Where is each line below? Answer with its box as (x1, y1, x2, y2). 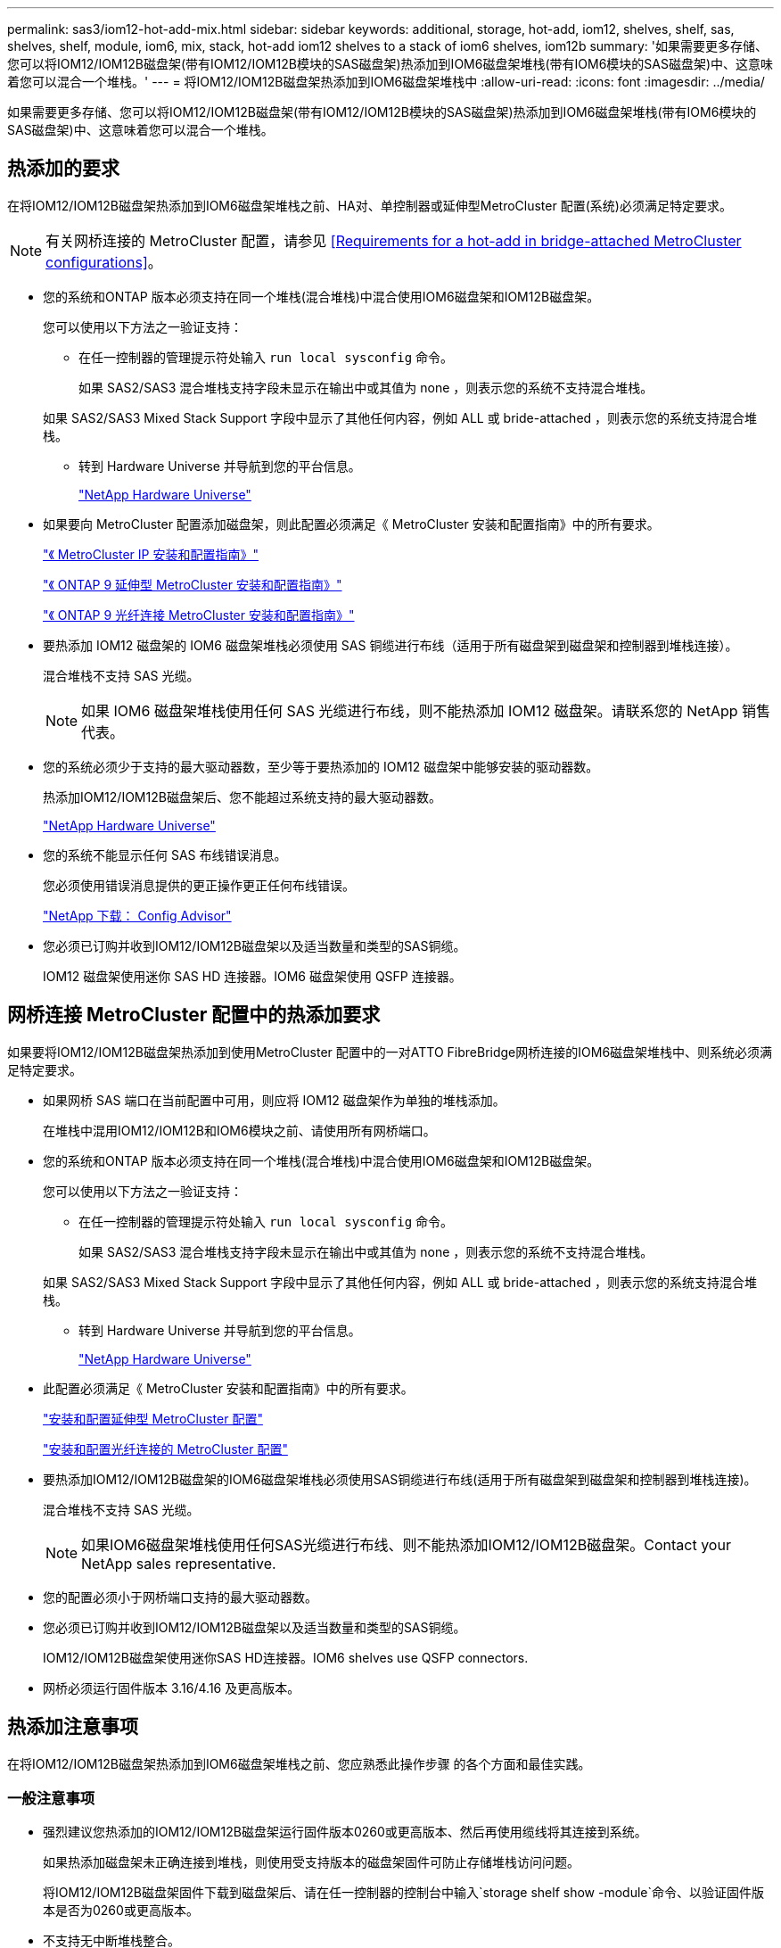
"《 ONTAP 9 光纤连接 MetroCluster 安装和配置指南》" (43, 607, 355, 623)
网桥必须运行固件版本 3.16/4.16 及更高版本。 (43, 1680, 300, 1696)
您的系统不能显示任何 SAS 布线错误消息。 (43, 846, 287, 863)
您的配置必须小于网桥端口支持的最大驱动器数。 (43, 1589, 317, 1605)
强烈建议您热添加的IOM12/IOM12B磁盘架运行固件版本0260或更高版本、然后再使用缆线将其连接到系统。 (43, 1824, 647, 1840)
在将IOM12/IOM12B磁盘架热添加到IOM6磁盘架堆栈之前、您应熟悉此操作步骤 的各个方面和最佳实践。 (7, 1755, 591, 1771)
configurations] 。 (45, 252, 162, 271)
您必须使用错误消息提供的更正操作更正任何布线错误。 (43, 877, 355, 893)
